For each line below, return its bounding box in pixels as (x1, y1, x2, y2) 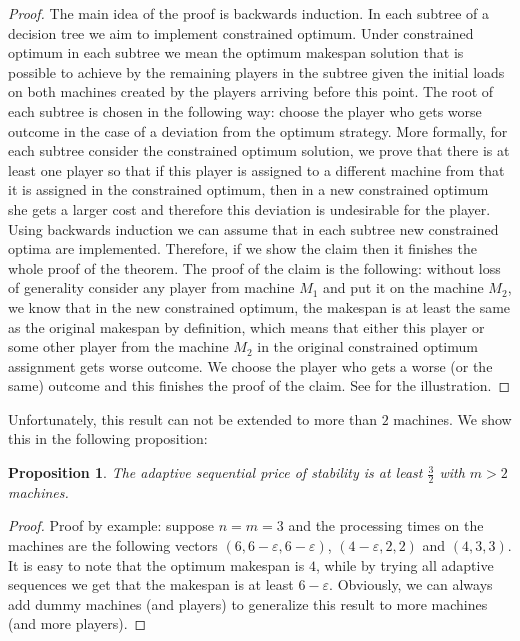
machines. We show (393, 408, 512, 429)
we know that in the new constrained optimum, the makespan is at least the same (8, 296, 511, 317)
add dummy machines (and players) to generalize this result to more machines (8, 593, 488, 614)
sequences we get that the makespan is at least (8, 574, 294, 595)
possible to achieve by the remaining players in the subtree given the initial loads (8, 61, 505, 82)
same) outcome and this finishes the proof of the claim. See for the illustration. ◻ (8, 375, 511, 396)
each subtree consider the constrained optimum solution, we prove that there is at (8, 140, 510, 161)
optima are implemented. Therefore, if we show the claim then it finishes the (8, 238, 477, 259)
